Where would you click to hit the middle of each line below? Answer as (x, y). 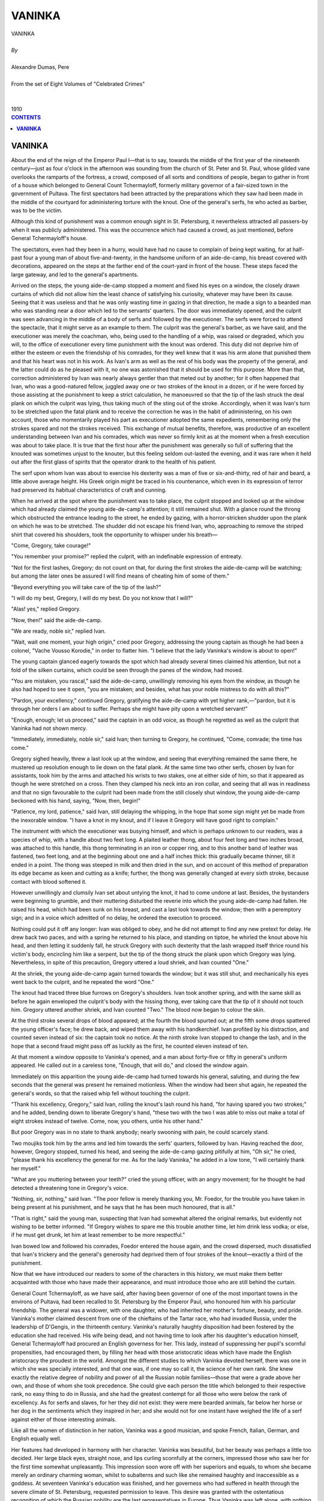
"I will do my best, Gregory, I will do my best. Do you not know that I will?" (102, 598)
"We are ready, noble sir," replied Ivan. (58, 631)
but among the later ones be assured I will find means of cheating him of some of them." (120, 576)
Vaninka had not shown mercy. (49, 728)
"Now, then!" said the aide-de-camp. (56, 620)
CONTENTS (26, 118)
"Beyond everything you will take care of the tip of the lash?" (86, 587)
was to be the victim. (37, 211)
